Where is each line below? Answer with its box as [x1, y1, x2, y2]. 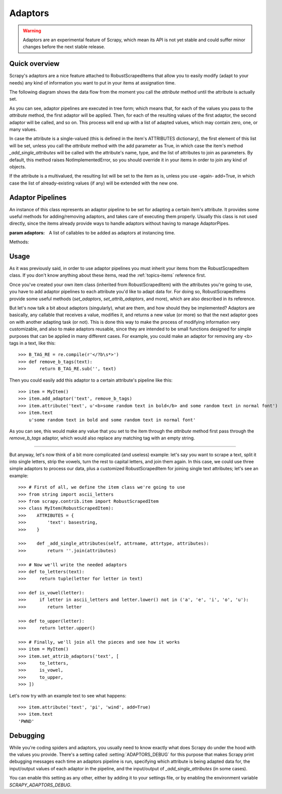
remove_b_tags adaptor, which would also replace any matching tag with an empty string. [9, 435, 196, 441]
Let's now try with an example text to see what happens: [9, 692, 127, 698]
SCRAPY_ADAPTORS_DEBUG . [9, 782, 72, 788]
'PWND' [18, 718, 35, 724]
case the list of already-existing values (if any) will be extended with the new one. [9, 180, 178, 186]
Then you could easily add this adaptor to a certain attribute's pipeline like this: [9, 377, 173, 383]
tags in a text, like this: [9, 340, 56, 346]
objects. [9, 163, 26, 169]
